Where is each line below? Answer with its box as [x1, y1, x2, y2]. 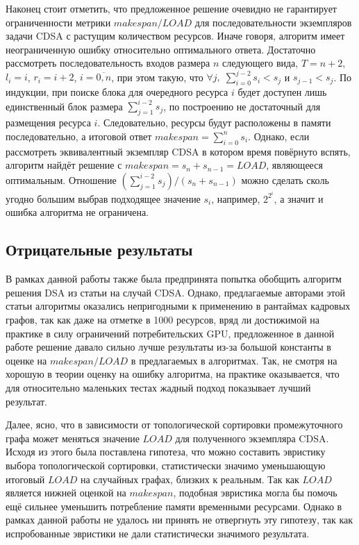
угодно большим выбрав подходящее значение [6, 191, 201, 206]
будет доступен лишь [237, 85, 327, 99]
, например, [211, 191, 260, 206]
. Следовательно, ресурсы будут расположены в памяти [97, 115, 331, 130]
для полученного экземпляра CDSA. [175, 430, 329, 445]
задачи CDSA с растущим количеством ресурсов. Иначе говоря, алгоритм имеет [6, 28, 345, 43]
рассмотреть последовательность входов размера [6, 56, 210, 70]
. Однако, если [248, 128, 310, 143]
